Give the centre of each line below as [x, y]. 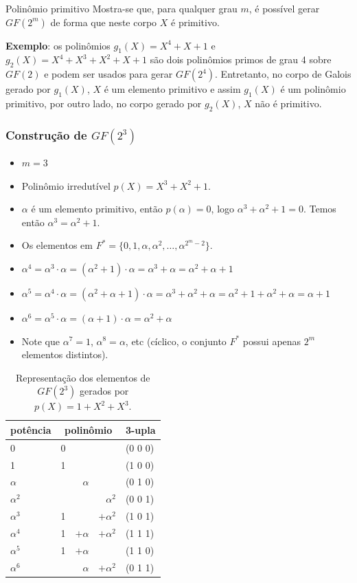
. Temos [320, 209]
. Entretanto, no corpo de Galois [283, 74]
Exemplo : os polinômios [58, 45]
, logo [223, 209]
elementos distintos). [65, 354]
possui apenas [272, 341]
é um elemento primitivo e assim [172, 89]
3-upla [140, 429]
